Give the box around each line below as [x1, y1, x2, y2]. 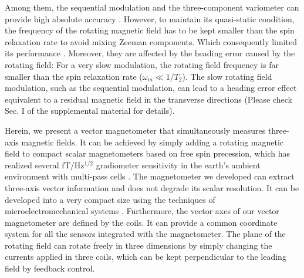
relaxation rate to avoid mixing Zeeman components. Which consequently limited [5, 35, 298, 48]
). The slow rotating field [182, 70, 272, 82]
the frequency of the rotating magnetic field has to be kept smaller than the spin [5, 24, 295, 36]
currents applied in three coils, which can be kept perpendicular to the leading [5, 250, 286, 263]
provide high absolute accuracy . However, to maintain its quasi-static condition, [5, 12, 295, 25]
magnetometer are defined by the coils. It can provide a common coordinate [5, 216, 278, 228]
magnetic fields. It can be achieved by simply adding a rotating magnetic [21, 135, 284, 148]
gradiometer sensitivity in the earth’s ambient [96, 158, 261, 171]
